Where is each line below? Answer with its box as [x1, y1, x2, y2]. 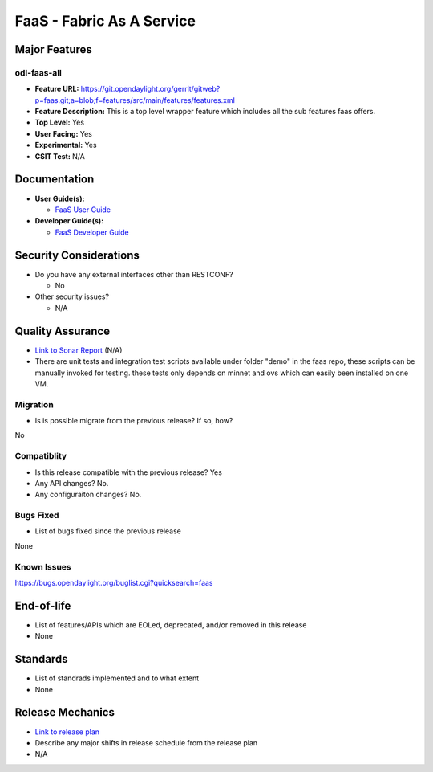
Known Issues [14, 561, 71, 572]
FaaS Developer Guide [55, 227, 129, 237]
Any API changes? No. [34, 478, 109, 488]
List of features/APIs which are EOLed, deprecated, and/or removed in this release [34, 619, 307, 630]
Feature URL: [34, 84, 79, 94]
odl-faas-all [14, 67, 62, 78]
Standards [14, 652, 68, 666]
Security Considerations [14, 248, 140, 262]
